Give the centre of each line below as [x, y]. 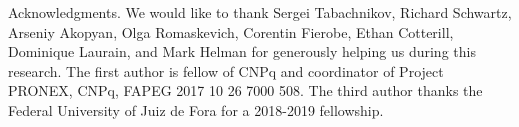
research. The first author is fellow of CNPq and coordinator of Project [226, 70]
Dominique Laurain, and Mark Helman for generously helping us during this [242, 51]
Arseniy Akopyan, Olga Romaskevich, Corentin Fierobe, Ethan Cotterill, [231, 31]
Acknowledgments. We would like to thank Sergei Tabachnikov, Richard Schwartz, [260, 12]
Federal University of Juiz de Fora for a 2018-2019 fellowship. [196, 109]
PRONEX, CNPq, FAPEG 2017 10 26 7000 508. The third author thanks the [245, 90]
